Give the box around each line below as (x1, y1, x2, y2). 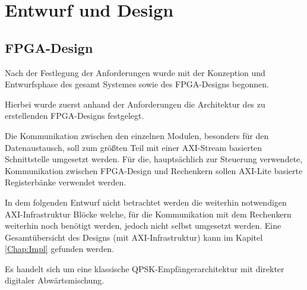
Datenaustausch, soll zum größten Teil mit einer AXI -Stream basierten (5, 141, 262, 153)
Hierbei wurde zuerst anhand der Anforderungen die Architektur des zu (5, 97, 265, 110)
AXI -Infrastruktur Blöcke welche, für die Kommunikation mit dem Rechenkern (5, 207, 292, 220)
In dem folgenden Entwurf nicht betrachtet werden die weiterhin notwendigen (5, 196, 287, 208)
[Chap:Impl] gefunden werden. (5, 242, 115, 255)
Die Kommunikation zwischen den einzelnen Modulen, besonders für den (5, 129, 269, 141)
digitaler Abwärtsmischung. (5, 274, 105, 286)
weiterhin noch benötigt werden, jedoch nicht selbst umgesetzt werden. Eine (5, 219, 281, 232)
